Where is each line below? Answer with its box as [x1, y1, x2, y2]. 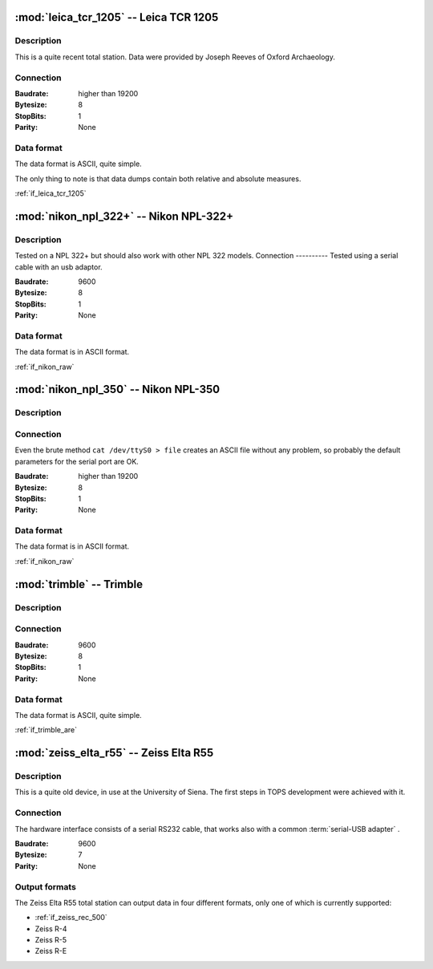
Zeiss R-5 [34, 935, 67, 945]
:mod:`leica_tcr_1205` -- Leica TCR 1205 [14, 10, 219, 24]
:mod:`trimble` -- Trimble [14, 578, 144, 591]
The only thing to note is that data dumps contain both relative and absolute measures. [14, 173, 301, 184]
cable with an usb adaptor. [14, 262, 103, 272]
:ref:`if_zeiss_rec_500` [34, 913, 107, 922]
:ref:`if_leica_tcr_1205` [14, 189, 87, 198]
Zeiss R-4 [34, 923, 67, 934]
